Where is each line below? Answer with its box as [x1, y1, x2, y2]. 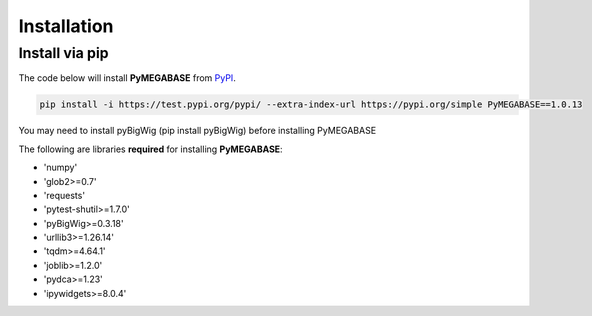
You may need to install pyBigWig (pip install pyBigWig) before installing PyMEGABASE [18, 125, 377, 137]
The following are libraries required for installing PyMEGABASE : [18, 143, 284, 155]
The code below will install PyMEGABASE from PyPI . [18, 72, 237, 84]
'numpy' [43, 161, 78, 174]
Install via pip [18, 44, 109, 62]
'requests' [43, 189, 85, 201]
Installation [18, 15, 114, 37]
